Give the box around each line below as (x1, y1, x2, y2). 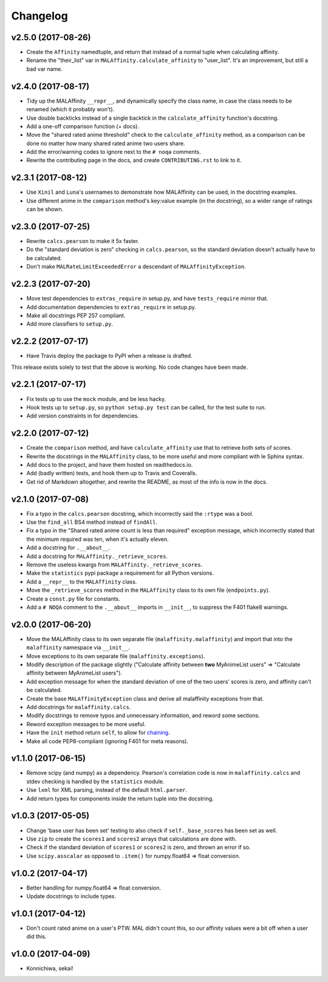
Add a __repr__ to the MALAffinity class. (26, 578, 137, 585)
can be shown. (26, 205, 64, 213)
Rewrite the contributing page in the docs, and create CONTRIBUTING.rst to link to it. (26, 157, 242, 164)
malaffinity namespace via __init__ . (26, 644, 130, 651)
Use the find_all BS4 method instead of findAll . (26, 518, 158, 526)
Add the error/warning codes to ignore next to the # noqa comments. (26, 148, 201, 156)
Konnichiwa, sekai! (26, 965, 73, 972)
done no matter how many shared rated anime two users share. (26, 140, 185, 147)
